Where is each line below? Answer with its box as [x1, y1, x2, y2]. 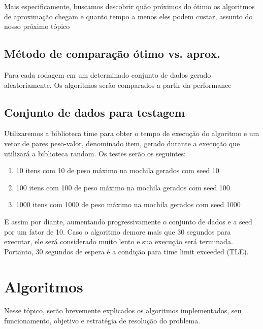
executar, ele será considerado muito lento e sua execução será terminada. [4, 236, 233, 247]
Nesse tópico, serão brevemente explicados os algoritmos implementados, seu [4, 305, 242, 316]
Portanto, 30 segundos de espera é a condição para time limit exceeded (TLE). [4, 246, 249, 256]
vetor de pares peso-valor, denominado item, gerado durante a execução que [4, 138, 240, 148]
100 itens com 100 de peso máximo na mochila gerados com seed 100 [16, 182, 230, 192]
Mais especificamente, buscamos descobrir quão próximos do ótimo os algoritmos [4, 1, 255, 11]
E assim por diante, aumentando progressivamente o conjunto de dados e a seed [4, 216, 252, 226]
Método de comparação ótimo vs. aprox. [4, 46, 220, 61]
